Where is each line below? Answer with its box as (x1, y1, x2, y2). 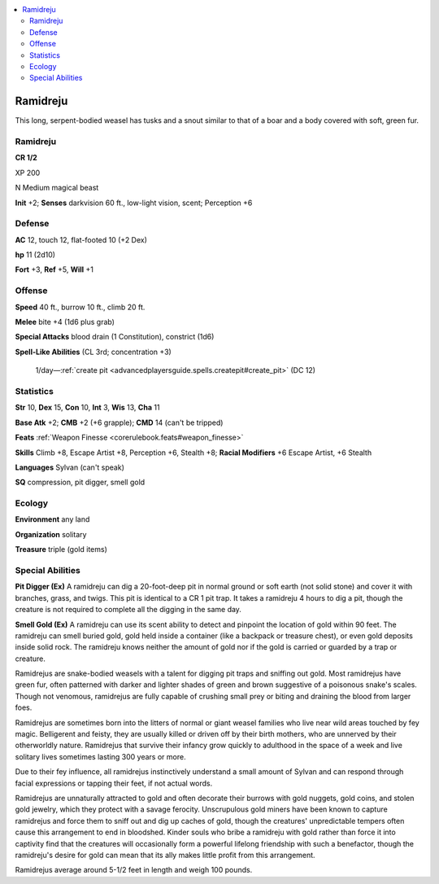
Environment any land (15, 514, 90, 524)
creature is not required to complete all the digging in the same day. (15, 605, 241, 615)
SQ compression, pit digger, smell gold (15, 477, 146, 488)
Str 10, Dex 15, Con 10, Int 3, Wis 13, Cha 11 (15, 403, 160, 413)
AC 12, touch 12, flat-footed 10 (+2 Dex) (15, 234, 148, 244)
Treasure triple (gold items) (15, 545, 107, 554)
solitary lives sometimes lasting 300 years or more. (15, 751, 186, 761)
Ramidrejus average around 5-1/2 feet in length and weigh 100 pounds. (15, 865, 253, 875)
